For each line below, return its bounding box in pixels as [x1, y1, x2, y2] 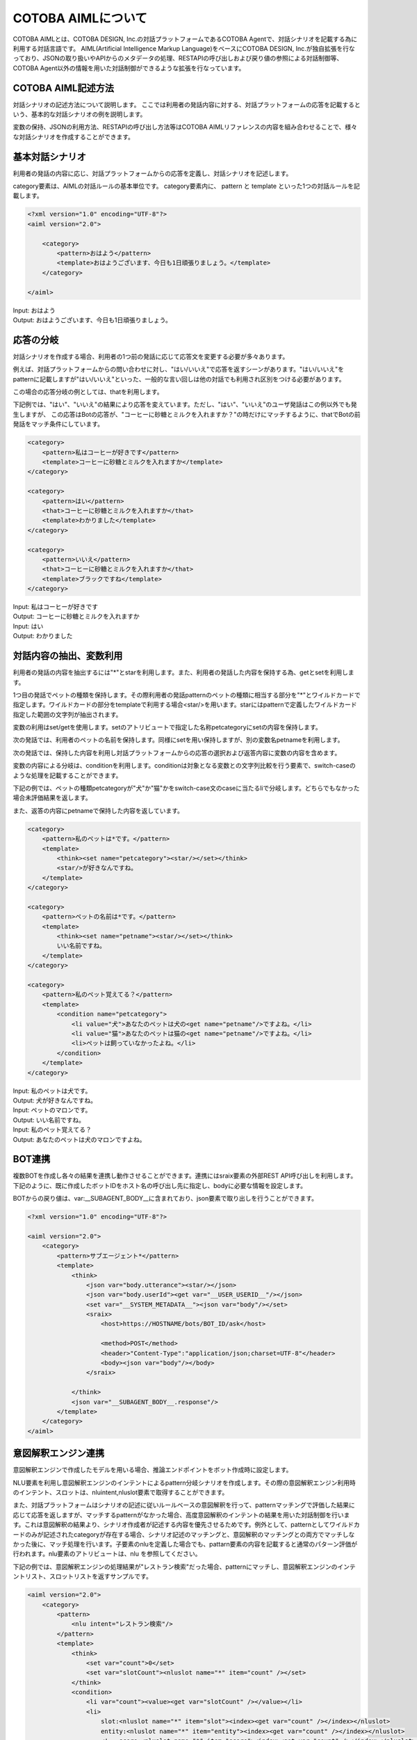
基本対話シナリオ [13, 150, 86, 163]
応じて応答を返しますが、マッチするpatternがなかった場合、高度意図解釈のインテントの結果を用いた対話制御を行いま [13, 1510, 350, 1519]
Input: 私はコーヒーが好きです [13, 603, 99, 611]
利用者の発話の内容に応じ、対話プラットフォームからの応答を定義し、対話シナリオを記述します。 [13, 169, 293, 177]
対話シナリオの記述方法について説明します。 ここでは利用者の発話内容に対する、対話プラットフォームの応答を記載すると [13, 100, 361, 109]
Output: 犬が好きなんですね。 [13, 1096, 97, 1105]
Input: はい [13, 622, 44, 630]
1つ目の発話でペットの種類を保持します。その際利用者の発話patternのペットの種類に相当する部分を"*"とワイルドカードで [13, 690, 361, 699]
